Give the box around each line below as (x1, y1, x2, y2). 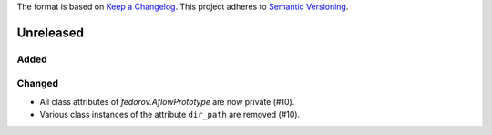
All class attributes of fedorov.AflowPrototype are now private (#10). (39, 96, 295, 107)
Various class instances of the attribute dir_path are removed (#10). (39, 109, 301, 120)
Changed (16, 78, 59, 90)
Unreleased (16, 25, 85, 40)
